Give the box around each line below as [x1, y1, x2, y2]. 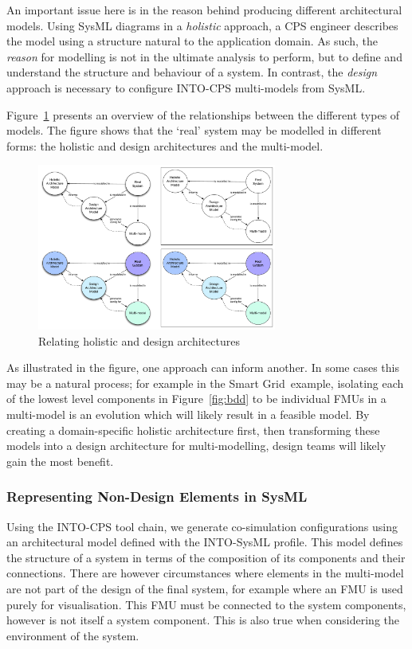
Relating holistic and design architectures [38, 332, 240, 349]
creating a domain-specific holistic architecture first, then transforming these [6, 421, 380, 438]
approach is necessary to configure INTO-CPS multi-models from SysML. [6, 79, 366, 96]
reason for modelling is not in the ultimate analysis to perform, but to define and [6, 48, 402, 65]
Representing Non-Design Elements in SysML [6, 487, 308, 506]
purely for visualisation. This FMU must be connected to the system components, [6, 596, 406, 612]
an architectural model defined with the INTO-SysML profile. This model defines [6, 534, 403, 550]
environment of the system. [6, 627, 139, 643]
